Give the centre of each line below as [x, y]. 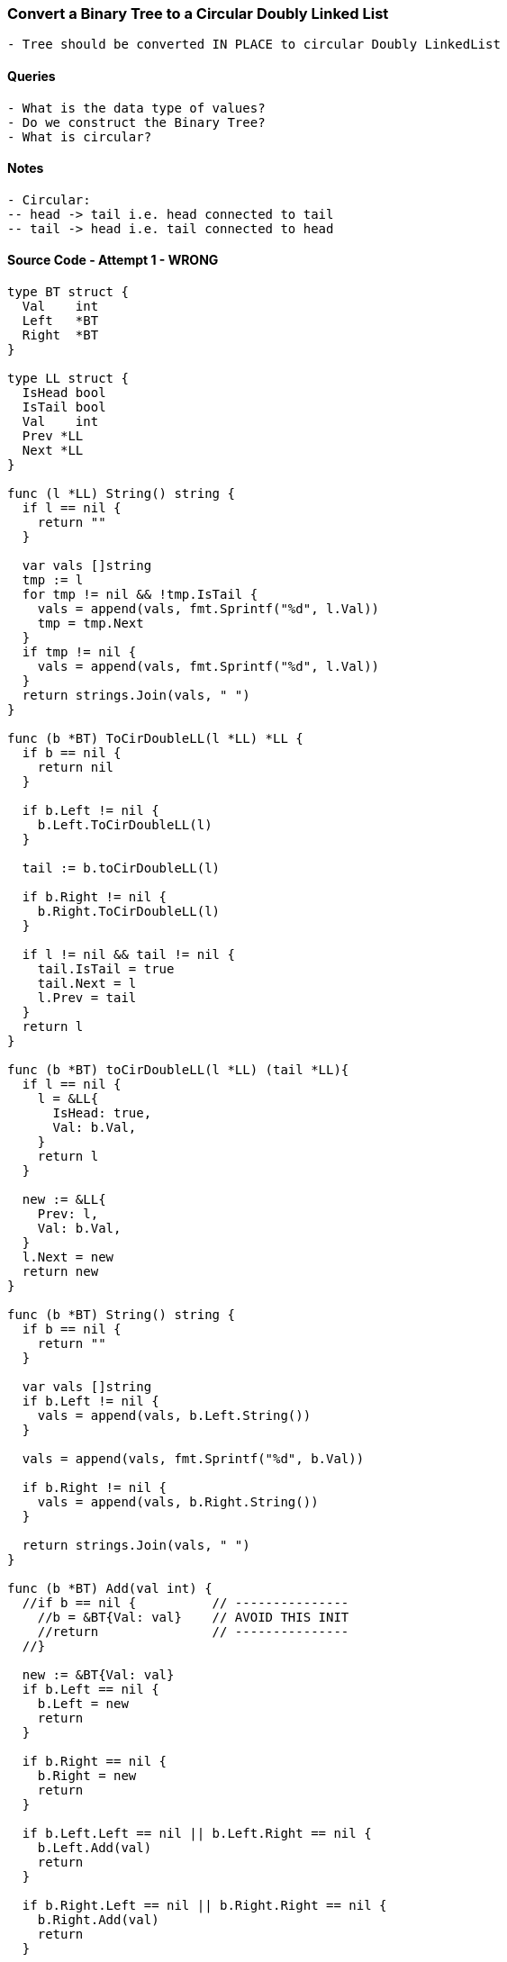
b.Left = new [83, 1704]
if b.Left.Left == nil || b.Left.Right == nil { [197, 1834]
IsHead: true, [102, 1113]
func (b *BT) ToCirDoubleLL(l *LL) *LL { [155, 739]
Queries [32, 76]
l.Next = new [68, 1257]
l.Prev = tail [87, 998]
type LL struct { [68, 379]
